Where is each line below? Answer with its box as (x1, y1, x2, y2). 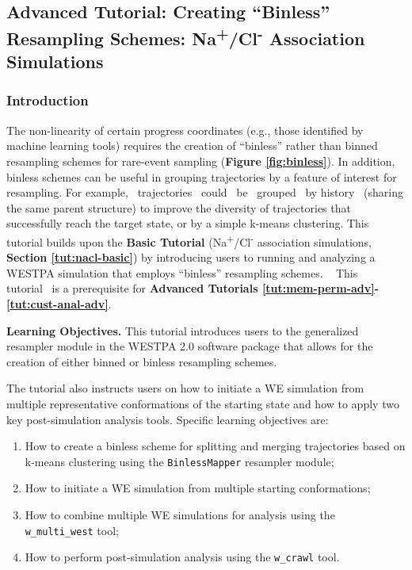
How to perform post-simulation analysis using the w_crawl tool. (25, 549, 340, 565)
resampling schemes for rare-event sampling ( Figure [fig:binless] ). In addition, (6, 152, 395, 169)
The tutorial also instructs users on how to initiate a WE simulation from (6, 380, 364, 396)
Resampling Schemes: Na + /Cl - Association (6, 22, 365, 50)
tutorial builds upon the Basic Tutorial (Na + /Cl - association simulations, (6, 231, 372, 250)
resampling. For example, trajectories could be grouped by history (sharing (6, 184, 403, 201)
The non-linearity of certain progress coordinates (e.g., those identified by (6, 121, 364, 138)
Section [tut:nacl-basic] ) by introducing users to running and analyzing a (6, 249, 376, 266)
